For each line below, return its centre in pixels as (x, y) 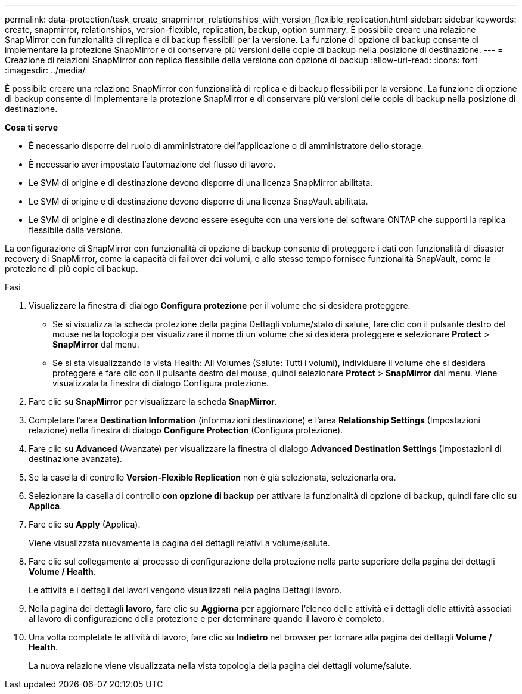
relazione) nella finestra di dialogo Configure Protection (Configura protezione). (186, 430)
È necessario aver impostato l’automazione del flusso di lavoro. (152, 164)
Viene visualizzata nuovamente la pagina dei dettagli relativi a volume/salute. (179, 543)
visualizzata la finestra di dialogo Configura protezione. (161, 383)
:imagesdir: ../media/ (45, 70)
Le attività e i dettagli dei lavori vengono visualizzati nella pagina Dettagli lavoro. (185, 590)
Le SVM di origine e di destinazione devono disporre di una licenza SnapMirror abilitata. (201, 183)
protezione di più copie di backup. (72, 269)
